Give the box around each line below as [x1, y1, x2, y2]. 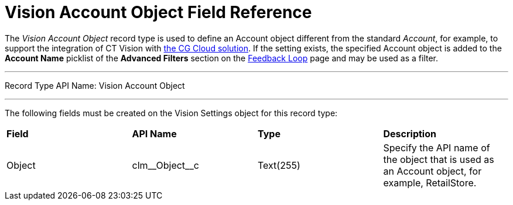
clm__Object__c [132, 159, 199, 171]
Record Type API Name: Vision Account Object [5, 80, 185, 91]
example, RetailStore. [383, 176, 477, 189]
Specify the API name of [383, 141, 490, 154]
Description [383, 127, 436, 140]
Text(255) [258, 159, 300, 171]
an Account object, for [383, 165, 482, 177]
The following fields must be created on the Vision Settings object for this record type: [5, 107, 338, 118]
